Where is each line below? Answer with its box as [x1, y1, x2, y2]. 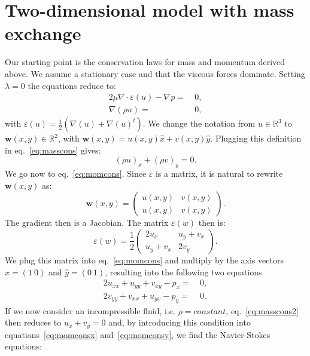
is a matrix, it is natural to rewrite [155, 167, 283, 180]
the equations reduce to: [28, 79, 116, 91]
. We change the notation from [142, 117, 256, 130]
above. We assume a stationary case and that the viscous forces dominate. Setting [5, 67, 305, 79]
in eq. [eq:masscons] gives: [5, 143, 101, 156]
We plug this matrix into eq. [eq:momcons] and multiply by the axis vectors [5, 253, 284, 266]
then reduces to [5, 316, 62, 329]
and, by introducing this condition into [108, 316, 251, 329]
